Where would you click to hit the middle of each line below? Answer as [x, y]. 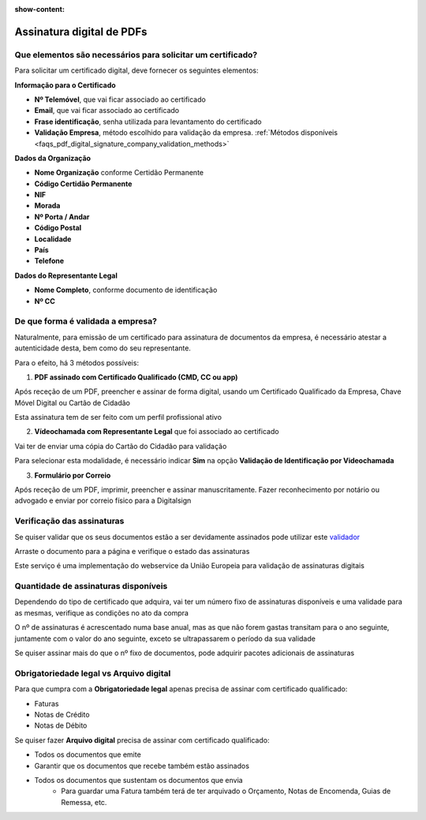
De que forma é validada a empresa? [86, 321]
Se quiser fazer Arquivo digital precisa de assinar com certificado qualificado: [142, 740]
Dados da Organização [52, 158]
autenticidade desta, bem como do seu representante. [103, 348]
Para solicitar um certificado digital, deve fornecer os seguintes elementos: [136, 70]
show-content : [39, 9]
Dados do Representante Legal [66, 275]
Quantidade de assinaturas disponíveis [91, 586]
